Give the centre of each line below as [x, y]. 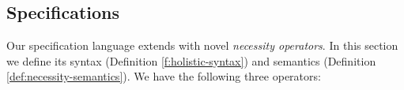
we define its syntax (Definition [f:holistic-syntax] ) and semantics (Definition [191, 60]
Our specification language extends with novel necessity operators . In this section [202, 45]
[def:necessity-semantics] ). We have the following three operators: [164, 76]
